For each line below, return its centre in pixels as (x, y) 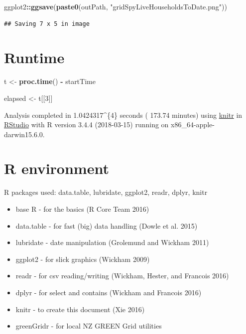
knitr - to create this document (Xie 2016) (80, 309)
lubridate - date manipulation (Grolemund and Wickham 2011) (112, 242)
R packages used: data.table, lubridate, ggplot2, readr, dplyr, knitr (106, 192)
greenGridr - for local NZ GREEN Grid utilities (89, 326)
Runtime (34, 57)
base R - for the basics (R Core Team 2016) (82, 209)
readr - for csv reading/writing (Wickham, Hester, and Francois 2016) (122, 276)
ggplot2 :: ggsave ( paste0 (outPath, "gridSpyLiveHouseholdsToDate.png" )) (116, 6)
